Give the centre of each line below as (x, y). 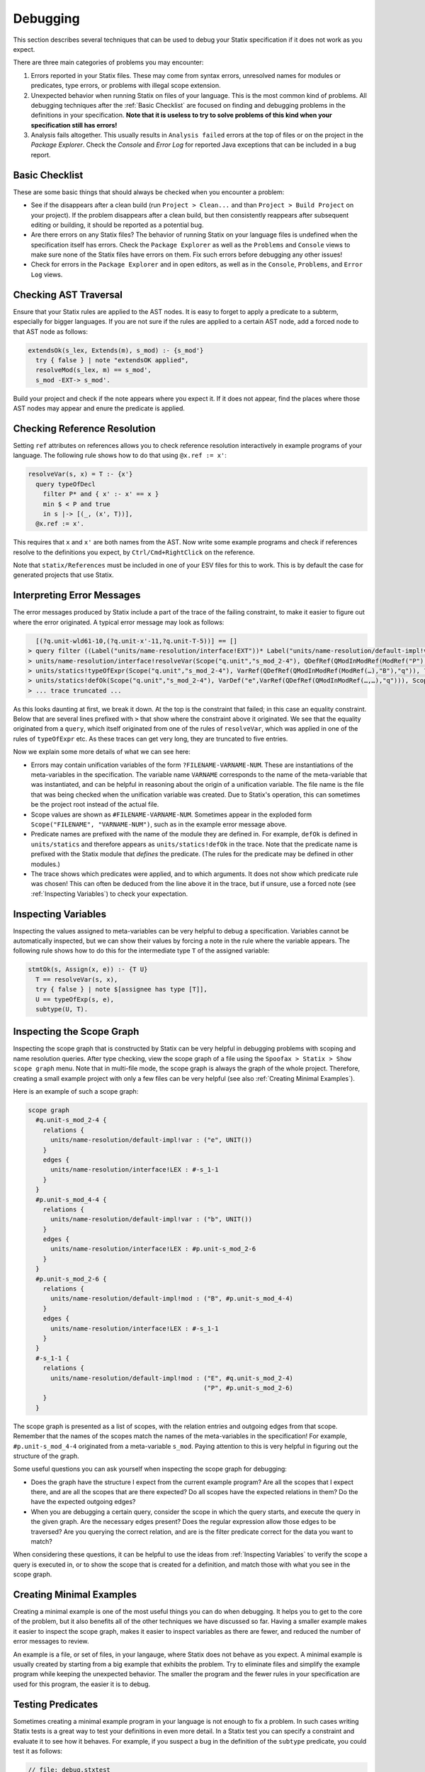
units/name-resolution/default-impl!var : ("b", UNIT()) (152, 1219)
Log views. (47, 274)
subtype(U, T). (62, 1009)
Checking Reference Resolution (84, 428)
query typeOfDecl (66, 484)
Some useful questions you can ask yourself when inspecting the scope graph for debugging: (150, 1469)
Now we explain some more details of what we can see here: (102, 752)
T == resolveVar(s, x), (77, 979)
